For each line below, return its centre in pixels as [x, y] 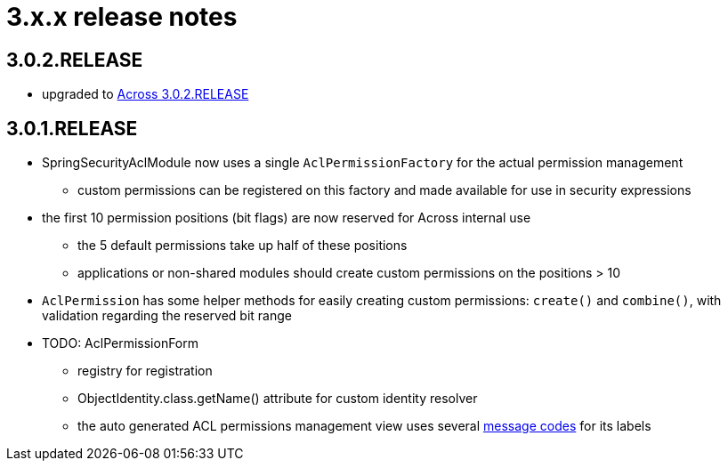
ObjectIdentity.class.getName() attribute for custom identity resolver [278, 399]
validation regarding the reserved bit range [167, 316]
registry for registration [145, 371]
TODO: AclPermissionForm [121, 343]
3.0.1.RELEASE [72, 128]
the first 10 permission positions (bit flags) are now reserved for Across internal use [287, 218]
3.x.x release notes [122, 17]
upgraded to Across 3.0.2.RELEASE [146, 94]
